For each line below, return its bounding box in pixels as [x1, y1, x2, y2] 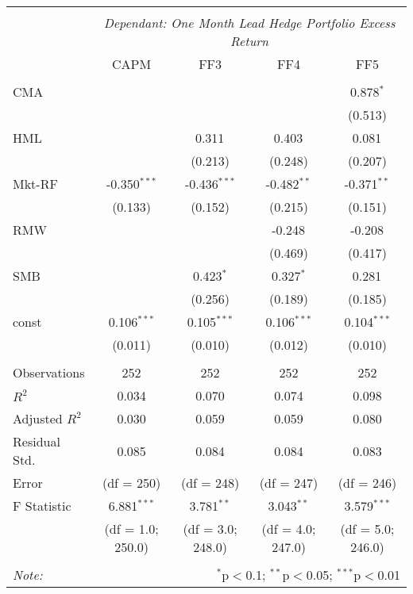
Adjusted [13, 409, 63, 427]
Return [230, 32, 268, 50]
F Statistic [13, 496, 71, 515]
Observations [13, 363, 85, 381]
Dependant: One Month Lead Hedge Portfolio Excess [103, 13, 396, 32]
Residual [13, 432, 60, 450]
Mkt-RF [13, 174, 58, 193]
